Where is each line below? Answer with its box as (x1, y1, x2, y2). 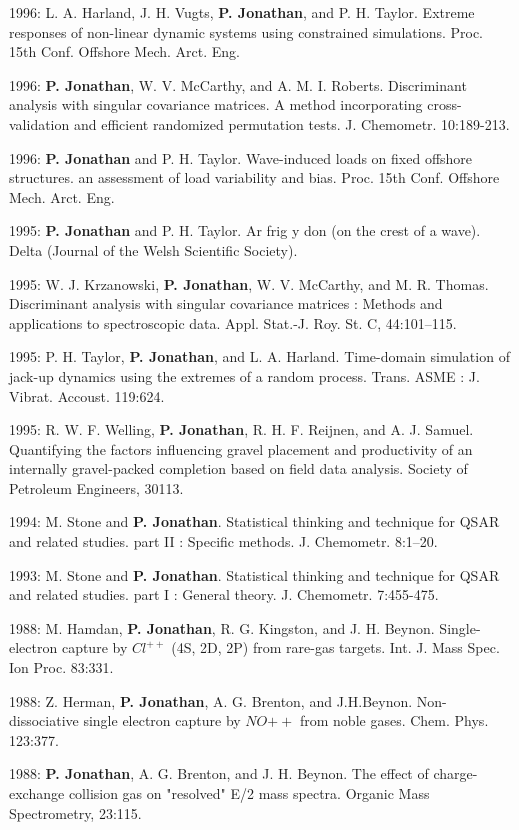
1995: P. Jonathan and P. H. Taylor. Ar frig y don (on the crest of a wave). (9, 220, 481, 241)
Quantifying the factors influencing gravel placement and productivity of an (9, 438, 473, 459)
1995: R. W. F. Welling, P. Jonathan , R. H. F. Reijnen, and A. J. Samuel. (9, 419, 474, 440)
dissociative (9, 710, 79, 731)
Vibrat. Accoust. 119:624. (9, 385, 165, 406)
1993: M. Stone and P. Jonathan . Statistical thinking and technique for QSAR (9, 564, 500, 585)
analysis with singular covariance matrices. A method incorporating (9, 94, 423, 115)
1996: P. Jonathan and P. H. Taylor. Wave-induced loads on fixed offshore (9, 147, 473, 168)
